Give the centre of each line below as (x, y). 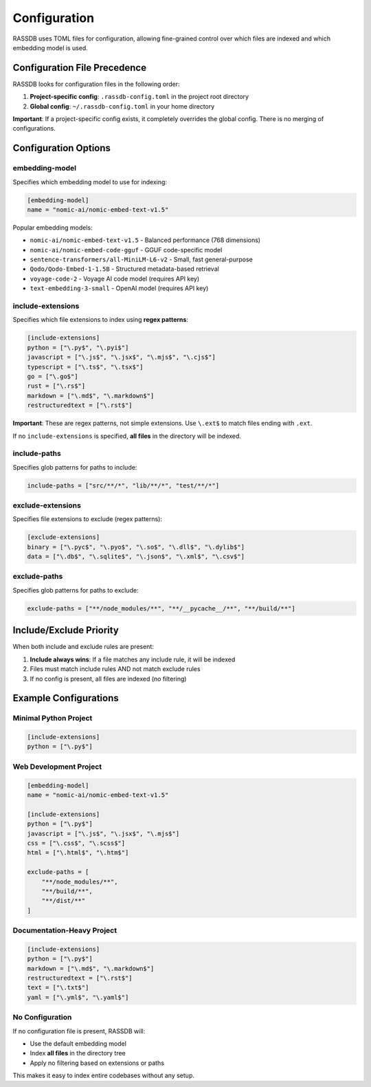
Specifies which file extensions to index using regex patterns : (101, 320)
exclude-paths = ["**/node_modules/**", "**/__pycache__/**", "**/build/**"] (161, 608)
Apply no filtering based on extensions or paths (97, 1063)
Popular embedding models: (53, 228)
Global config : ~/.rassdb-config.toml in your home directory (122, 106)
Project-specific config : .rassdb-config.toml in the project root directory (139, 97)
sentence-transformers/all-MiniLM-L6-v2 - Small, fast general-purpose (142, 260)
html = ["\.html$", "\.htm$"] (78, 853)
